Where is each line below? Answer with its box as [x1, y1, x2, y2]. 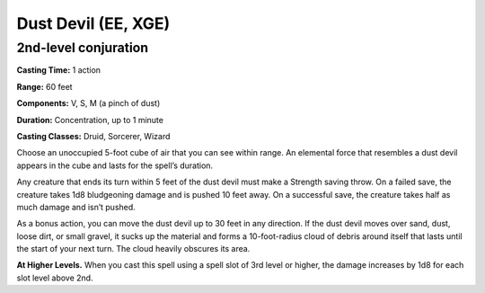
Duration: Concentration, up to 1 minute [16, 114, 163, 125]
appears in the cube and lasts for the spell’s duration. [16, 160, 214, 171]
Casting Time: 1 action [16, 65, 101, 75]
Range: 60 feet [16, 81, 73, 92]
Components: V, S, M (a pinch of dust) [16, 98, 161, 109]
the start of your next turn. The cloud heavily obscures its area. [16, 244, 251, 254]
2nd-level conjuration [16, 40, 148, 56]
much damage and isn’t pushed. [16, 201, 137, 212]
